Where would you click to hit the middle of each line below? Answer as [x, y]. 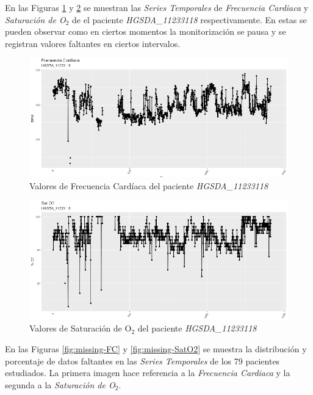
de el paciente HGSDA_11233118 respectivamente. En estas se [189, 19]
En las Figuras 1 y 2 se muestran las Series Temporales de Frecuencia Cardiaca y [157, 7]
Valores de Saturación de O [81, 328]
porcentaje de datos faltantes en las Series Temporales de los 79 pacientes [142, 361]
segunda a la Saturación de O [60, 384]
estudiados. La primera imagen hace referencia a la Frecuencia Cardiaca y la [148, 373]
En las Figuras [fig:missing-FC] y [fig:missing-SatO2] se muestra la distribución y [156, 349]
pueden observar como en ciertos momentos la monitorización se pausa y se [146, 31]
